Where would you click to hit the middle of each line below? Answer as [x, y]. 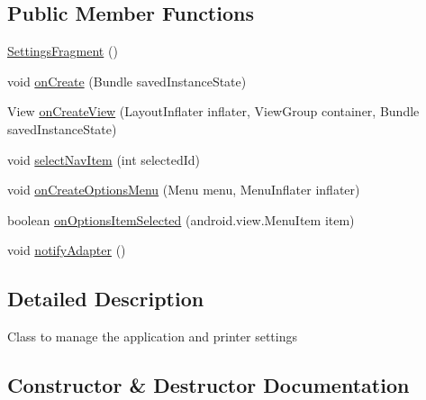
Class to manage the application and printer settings [152, 336]
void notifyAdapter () [67, 250]
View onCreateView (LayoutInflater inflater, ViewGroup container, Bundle [213, 111]
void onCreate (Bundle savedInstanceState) [127, 81]
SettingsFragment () [63, 51]
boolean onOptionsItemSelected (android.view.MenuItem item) [181, 219]
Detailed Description [106, 299]
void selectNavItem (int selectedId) [104, 159]
